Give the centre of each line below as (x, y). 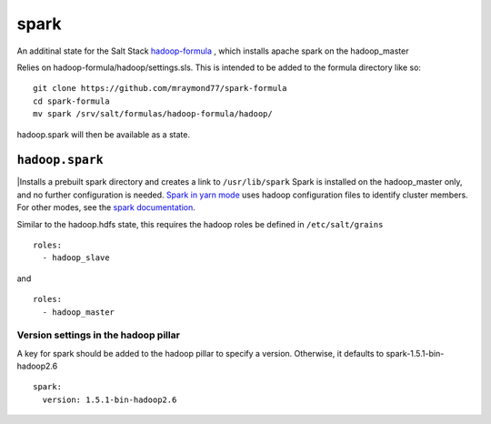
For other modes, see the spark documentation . (106, 207)
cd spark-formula (71, 101)
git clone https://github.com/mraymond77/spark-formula (160, 88)
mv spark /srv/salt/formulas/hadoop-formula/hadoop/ (153, 114)
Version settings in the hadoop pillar (99, 335)
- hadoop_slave (76, 258)
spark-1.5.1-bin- (415, 353)
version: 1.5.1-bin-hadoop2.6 (110, 399)
